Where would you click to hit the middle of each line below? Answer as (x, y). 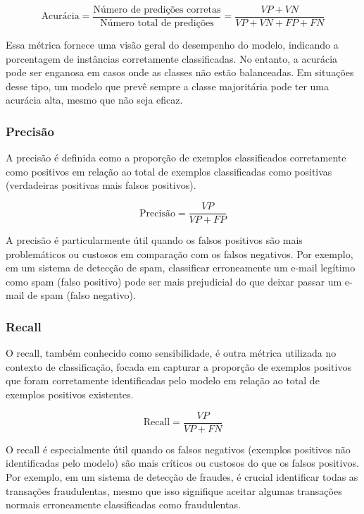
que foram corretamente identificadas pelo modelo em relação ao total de (163, 380)
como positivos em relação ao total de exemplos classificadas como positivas (169, 171)
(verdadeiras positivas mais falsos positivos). (101, 185)
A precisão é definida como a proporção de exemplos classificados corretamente (176, 158)
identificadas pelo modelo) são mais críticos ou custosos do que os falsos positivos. (182, 463)
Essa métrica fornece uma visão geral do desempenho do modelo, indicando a (172, 45)
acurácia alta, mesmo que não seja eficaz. (94, 100)
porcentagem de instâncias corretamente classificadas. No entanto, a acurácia (172, 58)
